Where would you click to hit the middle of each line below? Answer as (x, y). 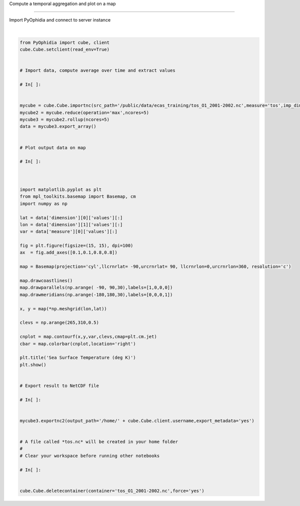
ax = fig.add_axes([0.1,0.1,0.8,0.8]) (68, 252)
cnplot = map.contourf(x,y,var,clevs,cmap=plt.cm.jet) (88, 337)
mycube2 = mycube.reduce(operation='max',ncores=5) (84, 112)
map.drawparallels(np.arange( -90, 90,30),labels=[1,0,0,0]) (96, 288)
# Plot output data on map (53, 147)
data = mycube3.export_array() (58, 127)
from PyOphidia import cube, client (65, 42)
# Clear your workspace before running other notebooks (90, 456)
